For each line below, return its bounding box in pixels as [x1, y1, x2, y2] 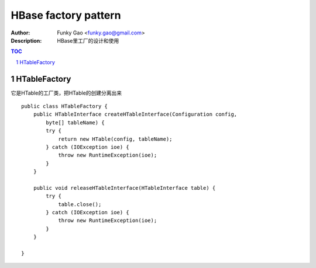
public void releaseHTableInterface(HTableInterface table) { [33, 185, 216, 191]
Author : [11, 29, 30, 36]
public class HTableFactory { [21, 103, 108, 110]
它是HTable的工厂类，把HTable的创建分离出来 [11, 89, 122, 96]
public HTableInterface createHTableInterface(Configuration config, [33, 111, 238, 118]
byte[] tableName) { [46, 119, 105, 126]
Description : [11, 37, 42, 44]
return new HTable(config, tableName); [58, 135, 173, 142]
